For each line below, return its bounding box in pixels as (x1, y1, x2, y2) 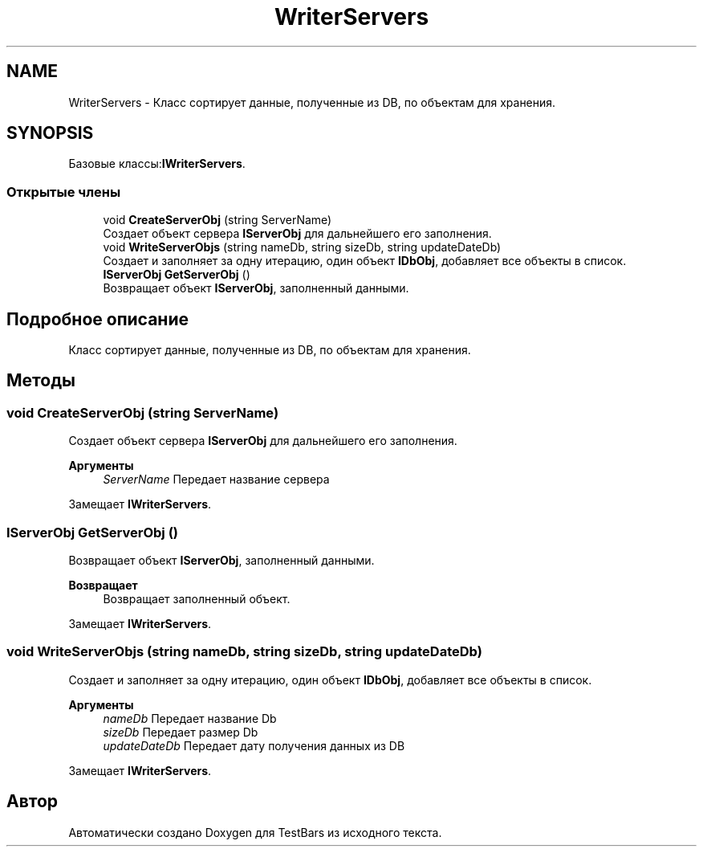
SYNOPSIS (6, 123, 94, 144)
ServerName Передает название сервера (103, 472, 330, 487)
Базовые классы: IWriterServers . (68, 157, 246, 171)
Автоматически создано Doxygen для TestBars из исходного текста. (68, 825, 442, 839)
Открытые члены (6, 183, 121, 200)
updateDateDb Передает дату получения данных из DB (103, 738, 405, 753)
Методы (6, 370, 75, 391)
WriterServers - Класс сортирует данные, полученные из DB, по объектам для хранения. (68, 95, 556, 109)
